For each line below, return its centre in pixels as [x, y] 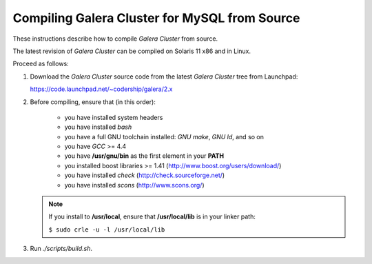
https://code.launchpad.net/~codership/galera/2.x [101, 89]
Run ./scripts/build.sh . [61, 249]
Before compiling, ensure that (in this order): [93, 102]
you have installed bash [98, 127]
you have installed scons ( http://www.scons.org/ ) [134, 185]
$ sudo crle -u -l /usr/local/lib [107, 230]
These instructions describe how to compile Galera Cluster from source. [115, 39]
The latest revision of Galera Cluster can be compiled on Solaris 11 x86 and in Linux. [132, 51]
